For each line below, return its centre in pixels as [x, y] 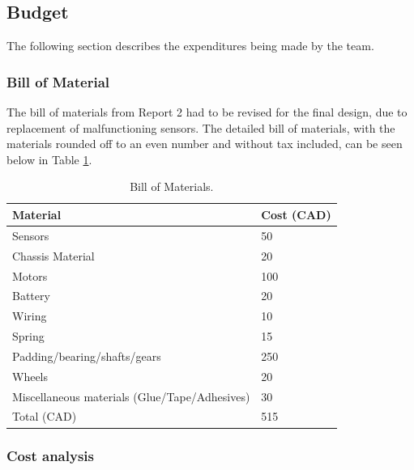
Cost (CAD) [296, 214]
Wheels [30, 376]
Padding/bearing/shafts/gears [87, 356]
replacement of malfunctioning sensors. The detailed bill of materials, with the [201, 127]
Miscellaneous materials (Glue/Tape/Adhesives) [131, 396]
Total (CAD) [45, 416]
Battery [31, 296]
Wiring [30, 316]
